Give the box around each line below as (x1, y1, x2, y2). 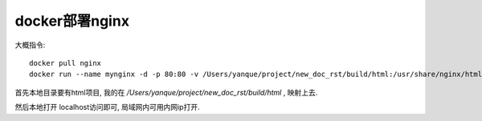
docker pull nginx (29, 58, 102, 67)
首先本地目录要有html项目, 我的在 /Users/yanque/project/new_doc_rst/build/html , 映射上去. (14, 87, 318, 97)
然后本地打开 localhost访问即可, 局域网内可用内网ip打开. (14, 103, 200, 112)
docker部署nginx (14, 12, 130, 30)
